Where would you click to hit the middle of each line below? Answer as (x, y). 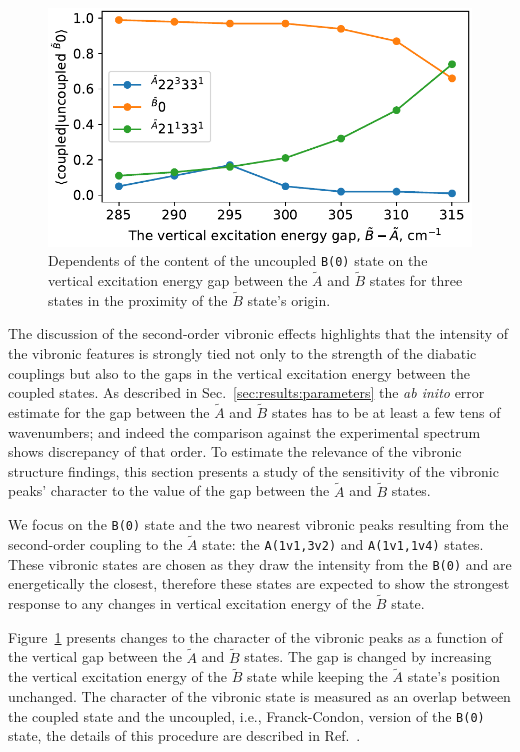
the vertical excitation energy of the (118, 676)
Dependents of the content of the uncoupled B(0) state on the (238, 260)
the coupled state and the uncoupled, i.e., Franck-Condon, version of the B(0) (246, 715)
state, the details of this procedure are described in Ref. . (184, 735)
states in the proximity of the (138, 299)
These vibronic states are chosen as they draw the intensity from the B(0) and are (260, 563)
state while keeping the (317, 676)
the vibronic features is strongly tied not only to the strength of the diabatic (242, 352)
